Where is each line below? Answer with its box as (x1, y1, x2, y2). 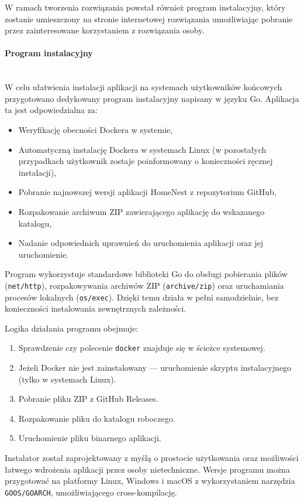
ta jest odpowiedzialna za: (5, 104, 98, 116)
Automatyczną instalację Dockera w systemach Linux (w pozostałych (18, 143, 267, 155)
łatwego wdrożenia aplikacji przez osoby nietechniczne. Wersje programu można (5, 463, 290, 475)
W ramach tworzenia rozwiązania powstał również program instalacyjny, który (5, 1, 286, 13)
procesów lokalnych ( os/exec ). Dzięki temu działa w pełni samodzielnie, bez (5, 291, 279, 303)
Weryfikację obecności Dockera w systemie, (18, 123, 173, 135)
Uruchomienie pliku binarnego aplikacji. (18, 432, 161, 444)
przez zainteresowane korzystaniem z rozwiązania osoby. (5, 24, 205, 36)
